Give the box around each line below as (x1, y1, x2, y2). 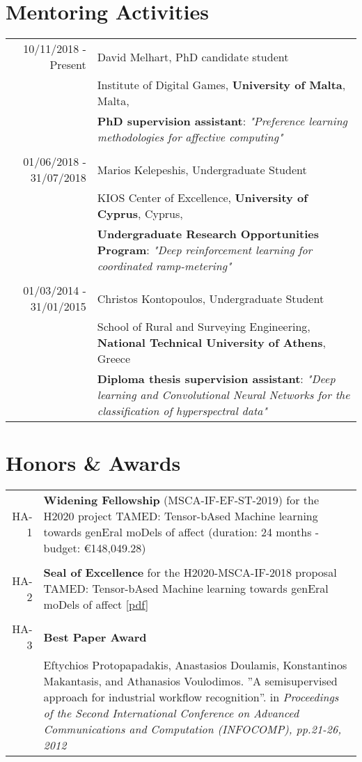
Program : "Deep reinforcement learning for (97, 242, 313, 258)
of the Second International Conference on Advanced (43, 705, 299, 722)
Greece (97, 350, 131, 367)
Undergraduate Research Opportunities (97, 226, 319, 242)
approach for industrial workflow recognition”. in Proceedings (43, 689, 339, 706)
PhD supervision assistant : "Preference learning (97, 113, 347, 130)
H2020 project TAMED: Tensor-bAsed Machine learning (43, 508, 318, 524)
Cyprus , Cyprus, (97, 205, 183, 222)
